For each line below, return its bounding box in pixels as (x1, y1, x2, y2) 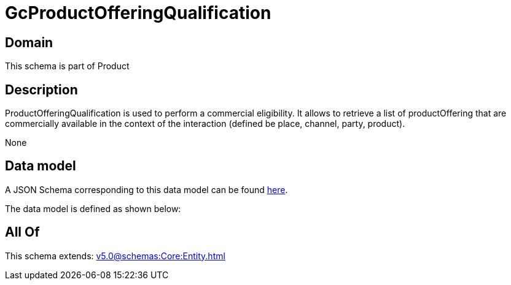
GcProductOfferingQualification (5, 2, 271, 23)
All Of (5, 224, 40, 240)
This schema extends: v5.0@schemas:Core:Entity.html (5, 250, 225, 261)
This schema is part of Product (5, 61, 130, 72)
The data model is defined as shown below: (5, 203, 181, 214)
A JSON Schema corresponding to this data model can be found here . (5, 184, 288, 195)
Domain (5, 34, 53, 50)
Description (5, 82, 78, 97)
